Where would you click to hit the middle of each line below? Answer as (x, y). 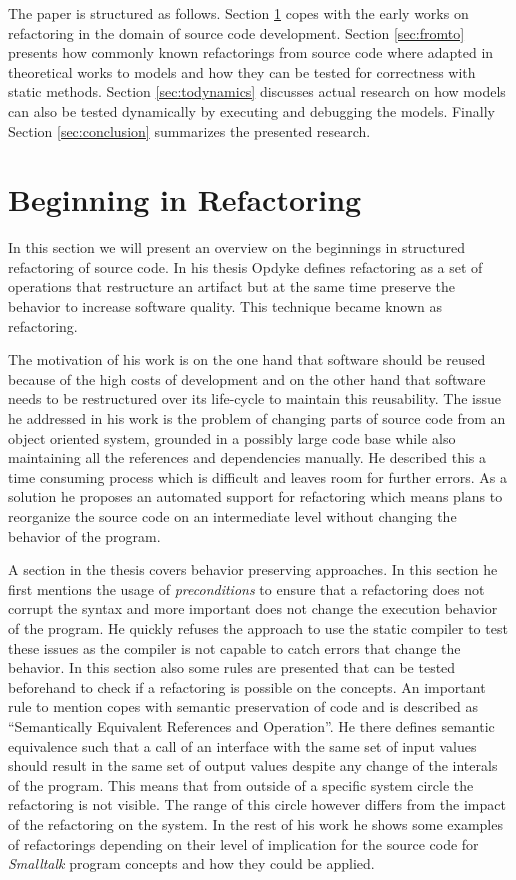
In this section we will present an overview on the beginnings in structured (237, 247)
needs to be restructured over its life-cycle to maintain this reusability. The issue (255, 398)
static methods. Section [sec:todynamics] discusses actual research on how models (257, 91)
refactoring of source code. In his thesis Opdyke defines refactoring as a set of (245, 266)
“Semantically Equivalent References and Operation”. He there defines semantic (251, 725)
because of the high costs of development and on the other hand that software (247, 378)
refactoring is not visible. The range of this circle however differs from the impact (257, 804)
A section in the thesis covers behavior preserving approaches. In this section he (253, 569)
